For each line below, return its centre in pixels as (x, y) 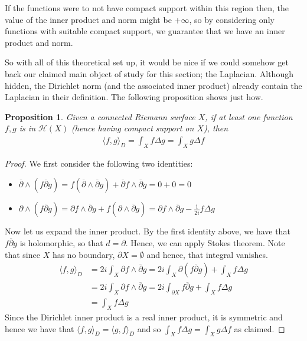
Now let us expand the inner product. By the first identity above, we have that (148, 231)
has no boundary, (84, 254)
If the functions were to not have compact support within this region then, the (147, 8)
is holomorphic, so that (61, 242)
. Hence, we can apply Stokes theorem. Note (205, 242)
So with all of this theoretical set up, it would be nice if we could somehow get (147, 62)
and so (149, 328)
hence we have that (40, 328)
